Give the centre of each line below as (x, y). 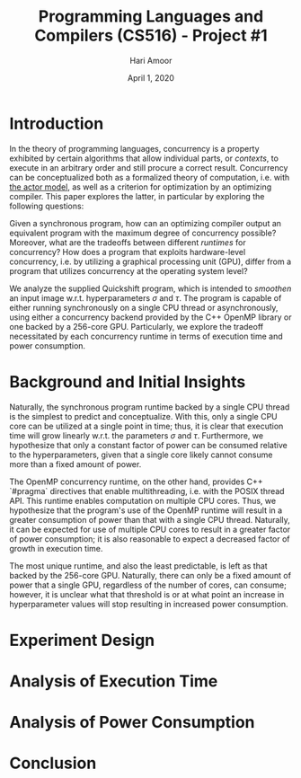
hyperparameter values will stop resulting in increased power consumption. (149, 604)
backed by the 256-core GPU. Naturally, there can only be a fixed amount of (150, 575)
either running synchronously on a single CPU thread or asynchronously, (144, 307)
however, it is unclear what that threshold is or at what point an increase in (147, 594)
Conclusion (53, 763)
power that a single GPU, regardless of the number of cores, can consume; (148, 585)
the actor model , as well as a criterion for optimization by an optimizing (141, 187)
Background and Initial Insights (128, 381)
